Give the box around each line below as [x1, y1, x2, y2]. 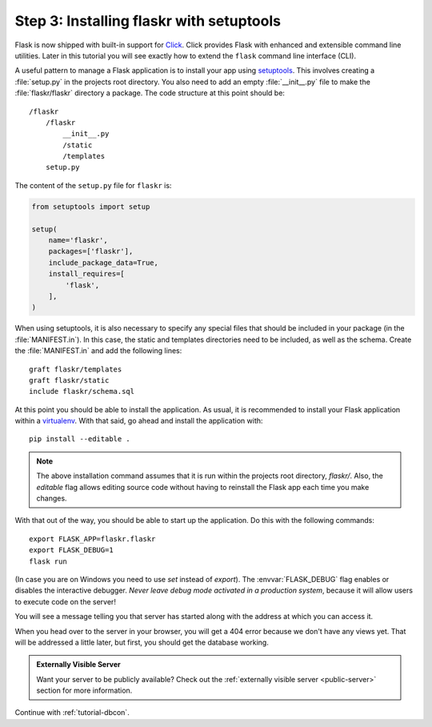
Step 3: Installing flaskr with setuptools [14, 12, 282, 30]
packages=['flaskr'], [48, 247, 134, 256]
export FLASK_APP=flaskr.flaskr [29, 534, 156, 544]
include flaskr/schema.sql [29, 387, 135, 396]
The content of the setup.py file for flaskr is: [14, 180, 172, 190]
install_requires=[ [48, 269, 126, 279]
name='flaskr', [48, 236, 108, 244]
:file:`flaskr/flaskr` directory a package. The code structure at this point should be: [14, 88, 286, 98]
